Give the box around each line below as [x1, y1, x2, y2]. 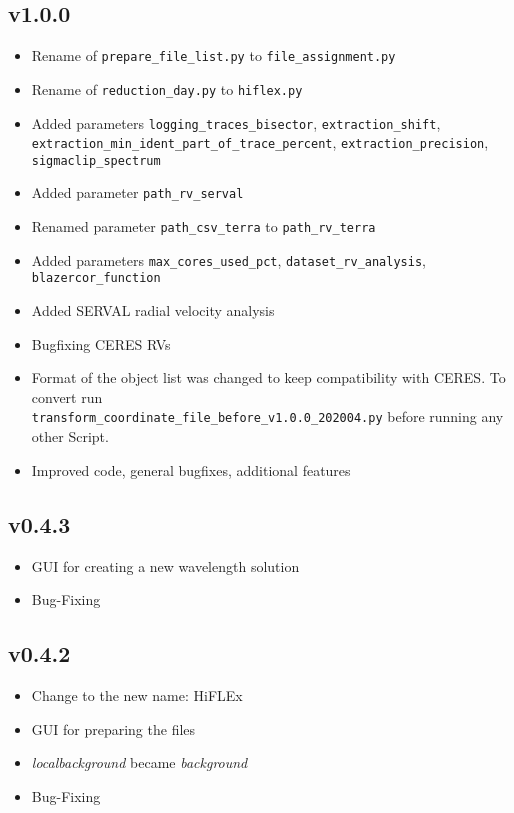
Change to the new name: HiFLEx [31, 684, 243, 705]
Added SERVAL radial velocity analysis [31, 300, 275, 321]
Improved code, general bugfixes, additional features [31, 459, 351, 480]
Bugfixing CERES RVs [31, 333, 171, 354]
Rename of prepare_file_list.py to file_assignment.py [31, 45, 396, 66]
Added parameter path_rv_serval [31, 182, 244, 203]
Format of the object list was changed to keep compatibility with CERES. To [31, 367, 506, 388]
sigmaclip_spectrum [31, 153, 161, 168]
